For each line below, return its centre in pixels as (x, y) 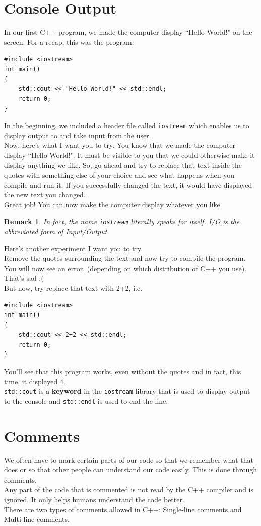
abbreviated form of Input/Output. (57, 231)
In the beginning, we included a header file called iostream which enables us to (127, 125)
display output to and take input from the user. (78, 135)
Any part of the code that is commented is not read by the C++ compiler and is (129, 489)
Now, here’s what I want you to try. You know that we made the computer (120, 145)
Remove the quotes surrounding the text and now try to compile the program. (125, 258)
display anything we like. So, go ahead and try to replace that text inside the (123, 165)
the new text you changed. (45, 195)
